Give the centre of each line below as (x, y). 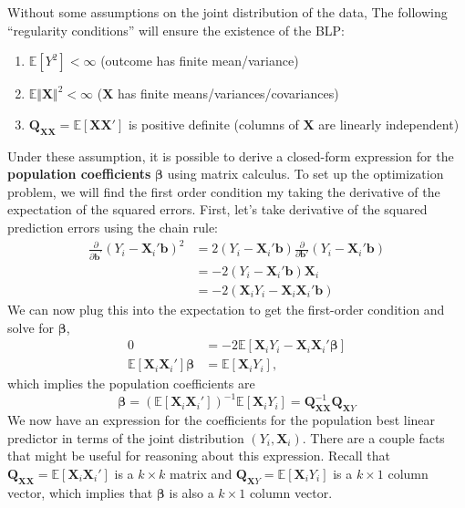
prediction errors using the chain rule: (113, 227)
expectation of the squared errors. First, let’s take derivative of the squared (217, 209)
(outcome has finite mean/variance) (200, 61)
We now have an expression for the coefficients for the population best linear (222, 420)
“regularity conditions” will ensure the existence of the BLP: (176, 30)
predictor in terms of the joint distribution (126, 437)
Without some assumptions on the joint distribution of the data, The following (227, 12)
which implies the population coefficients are (131, 384)
